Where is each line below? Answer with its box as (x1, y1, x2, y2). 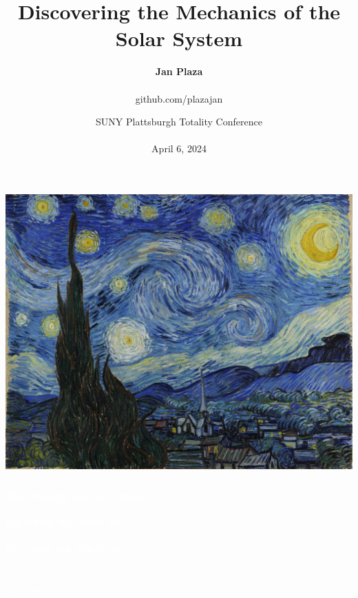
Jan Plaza (155, 64, 203, 79)
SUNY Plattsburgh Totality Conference (96, 114, 262, 129)
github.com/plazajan (135, 91, 223, 105)
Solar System (115, 24, 243, 52)
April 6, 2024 (151, 141, 207, 156)
